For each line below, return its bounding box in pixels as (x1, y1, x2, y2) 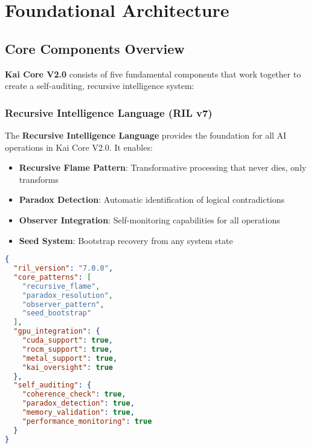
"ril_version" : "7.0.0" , (13, 264, 114, 273)
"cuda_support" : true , (22, 336, 114, 345)
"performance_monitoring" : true (22, 417, 152, 426)
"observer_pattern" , (22, 300, 104, 309)
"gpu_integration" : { (13, 327, 100, 336)
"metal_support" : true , (22, 354, 118, 363)
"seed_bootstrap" (22, 309, 92, 318)
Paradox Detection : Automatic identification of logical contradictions (19, 193, 285, 206)
